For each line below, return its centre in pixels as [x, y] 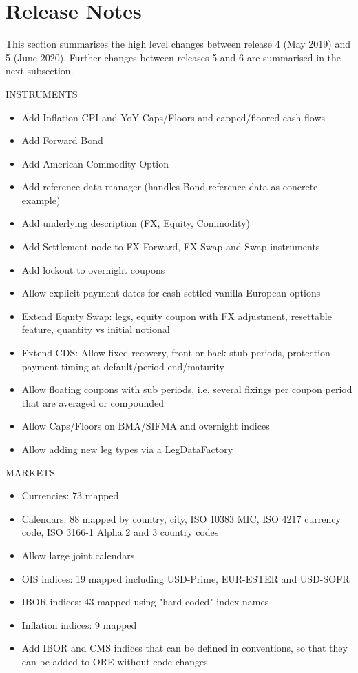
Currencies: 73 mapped [70, 495]
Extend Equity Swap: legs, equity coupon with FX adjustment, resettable [177, 315]
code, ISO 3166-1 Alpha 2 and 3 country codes [120, 532]
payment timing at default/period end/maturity [123, 366]
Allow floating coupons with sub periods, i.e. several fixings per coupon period [187, 389]
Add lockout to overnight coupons [93, 269]
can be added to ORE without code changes [115, 661]
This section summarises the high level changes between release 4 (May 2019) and [178, 44]
